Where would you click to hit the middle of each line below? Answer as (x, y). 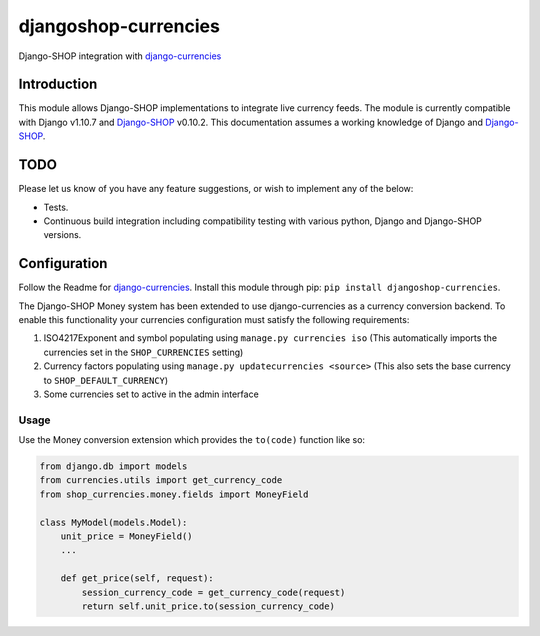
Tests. (56, 207)
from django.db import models (113, 466)
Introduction (58, 84)
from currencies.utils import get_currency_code (161, 480)
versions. (62, 235)
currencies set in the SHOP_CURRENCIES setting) (143, 352)
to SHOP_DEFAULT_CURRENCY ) (106, 380)
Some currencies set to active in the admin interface (151, 394)
